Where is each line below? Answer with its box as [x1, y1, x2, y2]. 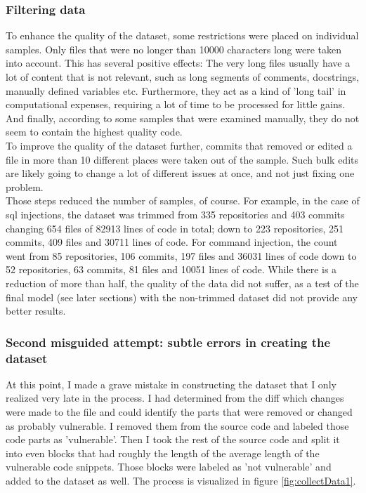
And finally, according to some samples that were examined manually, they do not [6, 110, 360, 125]
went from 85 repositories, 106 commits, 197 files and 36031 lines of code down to [6, 248, 357, 263]
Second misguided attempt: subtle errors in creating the [6, 333, 331, 350]
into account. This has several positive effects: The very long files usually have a [6, 55, 351, 70]
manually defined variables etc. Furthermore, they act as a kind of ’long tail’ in [6, 83, 346, 98]
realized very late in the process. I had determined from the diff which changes [6, 390, 344, 405]
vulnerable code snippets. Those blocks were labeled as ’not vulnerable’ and [6, 459, 332, 474]
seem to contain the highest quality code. [6, 124, 183, 139]
